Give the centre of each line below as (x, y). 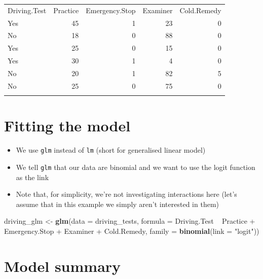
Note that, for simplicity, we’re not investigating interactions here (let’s (126, 194)
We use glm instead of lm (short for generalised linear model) (111, 150)
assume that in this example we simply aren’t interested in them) (117, 204)
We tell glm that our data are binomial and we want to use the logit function (136, 167)
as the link (32, 177)
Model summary (63, 266)
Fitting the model (67, 126)
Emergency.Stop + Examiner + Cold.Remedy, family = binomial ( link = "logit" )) (132, 231)
